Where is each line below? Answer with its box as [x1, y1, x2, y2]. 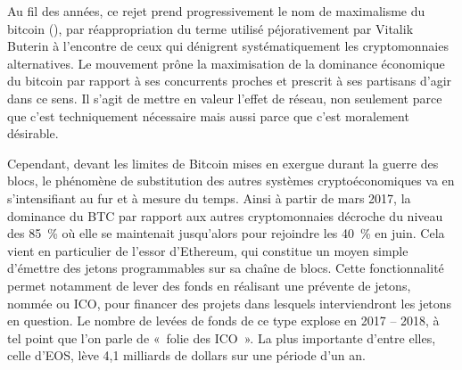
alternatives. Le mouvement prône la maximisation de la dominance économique [7, 53, 445, 72]
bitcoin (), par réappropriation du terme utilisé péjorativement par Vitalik [7, 19, 414, 37]
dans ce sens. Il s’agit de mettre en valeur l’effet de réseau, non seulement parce [7, 88, 442, 107]
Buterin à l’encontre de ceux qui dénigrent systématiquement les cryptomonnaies [7, 37, 449, 55]
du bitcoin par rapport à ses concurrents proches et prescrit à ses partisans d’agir [7, 71, 452, 90]
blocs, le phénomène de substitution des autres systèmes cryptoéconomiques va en [7, 171, 455, 190]
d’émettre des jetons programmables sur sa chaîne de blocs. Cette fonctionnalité [7, 259, 444, 277]
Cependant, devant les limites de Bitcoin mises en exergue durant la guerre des [7, 153, 439, 172]
